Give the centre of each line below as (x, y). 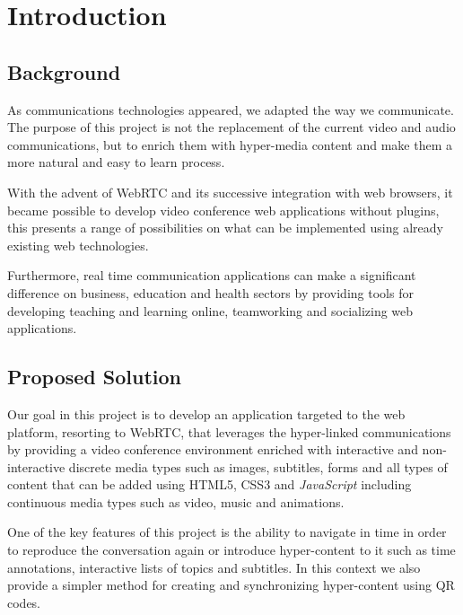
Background (64, 71)
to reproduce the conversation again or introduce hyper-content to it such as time (231, 550)
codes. (24, 602)
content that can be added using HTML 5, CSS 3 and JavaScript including (210, 484)
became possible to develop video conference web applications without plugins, (223, 210)
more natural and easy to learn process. (116, 162)
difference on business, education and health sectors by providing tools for (210, 292)
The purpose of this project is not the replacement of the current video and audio (231, 127)
